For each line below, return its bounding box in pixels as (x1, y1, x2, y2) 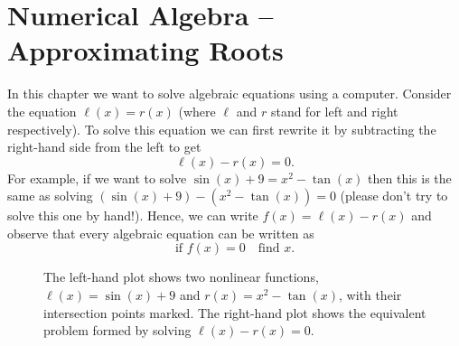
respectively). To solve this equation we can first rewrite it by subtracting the (7, 119, 436, 138)
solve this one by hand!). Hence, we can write (7, 206, 258, 225)
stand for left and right (270, 101, 398, 120)
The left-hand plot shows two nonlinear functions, (43, 267, 319, 286)
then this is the (368, 168, 452, 187)
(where (178, 101, 216, 120)
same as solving (7, 186, 93, 205)
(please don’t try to (340, 186, 448, 205)
